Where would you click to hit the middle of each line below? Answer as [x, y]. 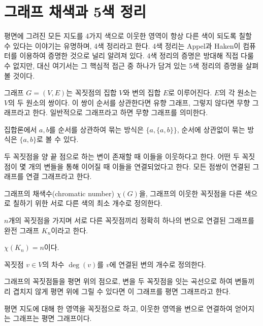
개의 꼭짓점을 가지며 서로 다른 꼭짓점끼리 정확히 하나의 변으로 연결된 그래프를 [131, 220]
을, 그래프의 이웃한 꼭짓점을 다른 [190, 193]
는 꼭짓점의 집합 [91, 93]
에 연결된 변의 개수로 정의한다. [158, 264]
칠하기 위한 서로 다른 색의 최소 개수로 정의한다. [88, 203]
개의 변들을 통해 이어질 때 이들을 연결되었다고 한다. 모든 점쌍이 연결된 [139, 166]
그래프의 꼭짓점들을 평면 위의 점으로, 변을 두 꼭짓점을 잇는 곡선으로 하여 [118, 281]
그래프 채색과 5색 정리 [75, 11]
